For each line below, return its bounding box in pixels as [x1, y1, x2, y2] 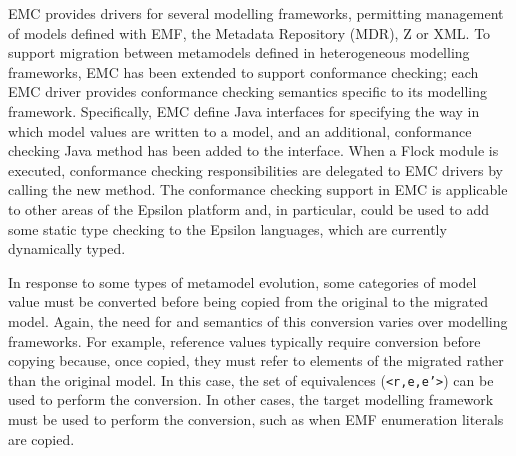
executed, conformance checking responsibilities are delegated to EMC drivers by [8, 159, 503, 180]
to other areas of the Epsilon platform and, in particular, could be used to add [8, 198, 489, 219]
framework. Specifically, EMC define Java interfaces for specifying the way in [8, 100, 480, 121]
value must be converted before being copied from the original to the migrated [8, 291, 489, 312]
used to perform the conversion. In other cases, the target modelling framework [8, 389, 494, 410]
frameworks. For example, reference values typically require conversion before [8, 330, 481, 351]
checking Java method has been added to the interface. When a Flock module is [8, 140, 499, 161]
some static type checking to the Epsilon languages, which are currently [8, 218, 447, 239]
